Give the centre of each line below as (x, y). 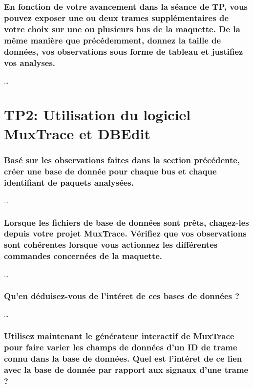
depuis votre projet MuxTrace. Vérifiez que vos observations (125, 233)
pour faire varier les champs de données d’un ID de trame (121, 347)
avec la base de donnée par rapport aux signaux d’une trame (126, 369)
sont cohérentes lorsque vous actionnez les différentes (111, 245)
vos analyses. (30, 62)
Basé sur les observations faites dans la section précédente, (122, 160)
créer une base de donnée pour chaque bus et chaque (110, 171)
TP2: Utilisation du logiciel (97, 114)
